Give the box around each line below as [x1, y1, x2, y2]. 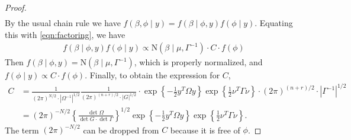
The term [5, 123, 39, 136]
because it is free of [170, 123, 240, 136]
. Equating [255, 17, 293, 29]
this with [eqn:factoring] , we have [5, 28, 125, 40]
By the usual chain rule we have [5, 17, 121, 29]
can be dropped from [83, 123, 159, 136]
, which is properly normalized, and [134, 56, 263, 68]
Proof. [5, 1, 27, 13]
